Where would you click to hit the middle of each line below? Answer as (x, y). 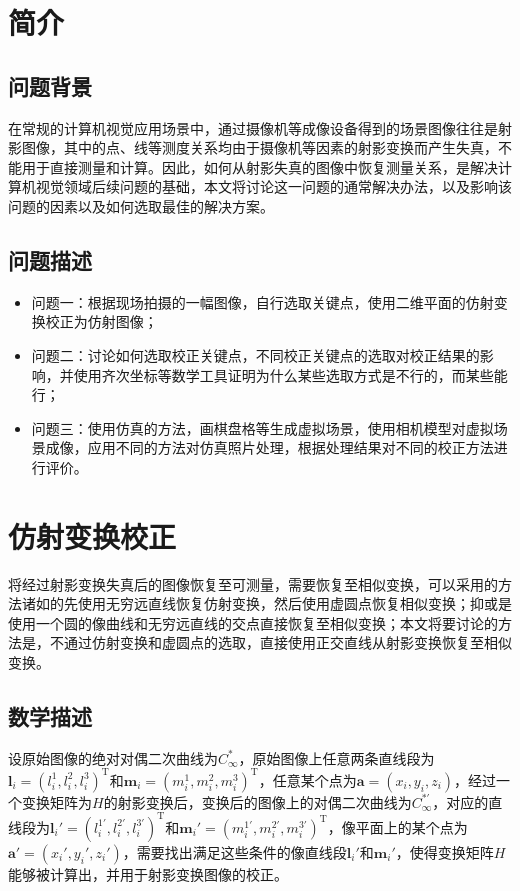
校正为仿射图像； (101, 321)
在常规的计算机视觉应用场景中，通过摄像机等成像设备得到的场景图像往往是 (253, 127)
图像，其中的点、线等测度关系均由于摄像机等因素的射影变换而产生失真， (259, 147)
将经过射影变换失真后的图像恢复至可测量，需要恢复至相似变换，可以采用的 (253, 583)
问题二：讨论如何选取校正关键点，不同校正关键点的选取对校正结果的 (255, 354)
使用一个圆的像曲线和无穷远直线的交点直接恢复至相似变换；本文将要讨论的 (253, 622)
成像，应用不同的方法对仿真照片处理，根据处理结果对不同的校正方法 (269, 447)
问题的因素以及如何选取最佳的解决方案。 (141, 205)
